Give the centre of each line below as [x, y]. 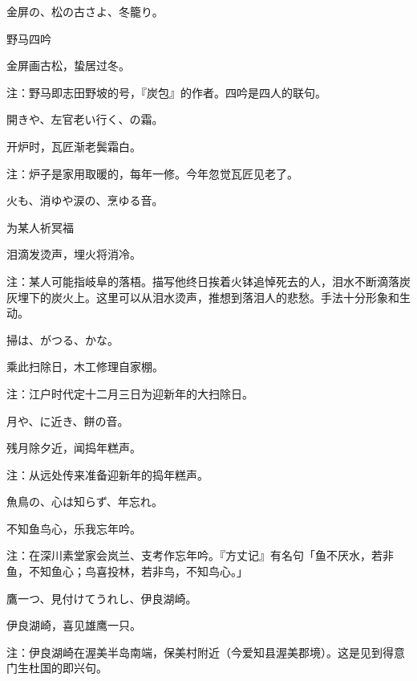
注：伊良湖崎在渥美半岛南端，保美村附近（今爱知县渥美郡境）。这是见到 [194, 652]
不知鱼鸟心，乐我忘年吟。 [74, 528]
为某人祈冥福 [40, 227]
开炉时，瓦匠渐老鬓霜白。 [74, 146]
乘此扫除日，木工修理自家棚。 [85, 367]
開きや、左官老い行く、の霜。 [85, 119]
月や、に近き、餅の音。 [68, 420]
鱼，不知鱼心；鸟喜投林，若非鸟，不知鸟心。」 [127, 571]
